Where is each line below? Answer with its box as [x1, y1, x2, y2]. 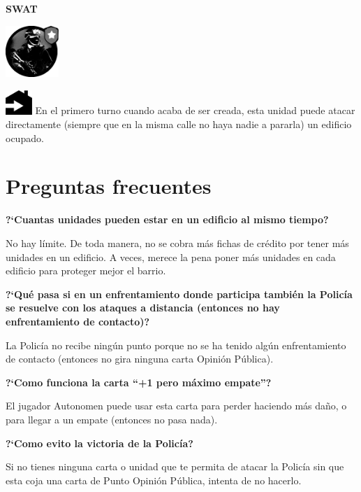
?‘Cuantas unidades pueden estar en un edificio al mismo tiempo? [6, 212, 329, 227]
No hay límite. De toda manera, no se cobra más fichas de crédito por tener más [6, 236, 349, 251]
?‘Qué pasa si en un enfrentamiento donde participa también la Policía [6, 286, 353, 301]
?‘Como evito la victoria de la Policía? [6, 435, 193, 450]
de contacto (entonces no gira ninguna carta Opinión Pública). [6, 351, 274, 366]
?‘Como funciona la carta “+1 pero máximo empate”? [6, 374, 272, 389]
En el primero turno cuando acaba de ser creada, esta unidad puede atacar [35, 103, 355, 118]
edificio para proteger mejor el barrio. [6, 263, 166, 278]
